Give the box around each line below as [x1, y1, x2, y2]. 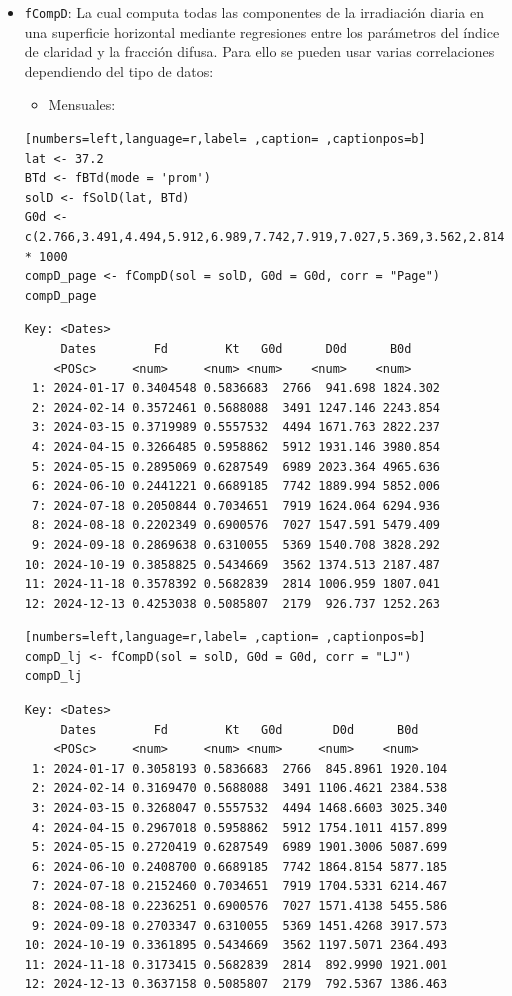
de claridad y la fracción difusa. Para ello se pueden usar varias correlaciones [24, 41, 495, 62]
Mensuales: [48, 94, 116, 115]
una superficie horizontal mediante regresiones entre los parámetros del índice [24, 21, 500, 42]
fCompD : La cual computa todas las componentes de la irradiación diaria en [24, 2, 485, 22]
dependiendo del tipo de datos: [24, 60, 214, 81]
